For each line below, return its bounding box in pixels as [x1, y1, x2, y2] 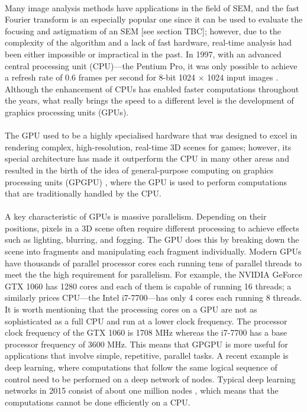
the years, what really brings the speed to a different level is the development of [5, 94, 294, 107]
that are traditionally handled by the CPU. [5, 187, 161, 199]
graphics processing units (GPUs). [5, 105, 129, 118]
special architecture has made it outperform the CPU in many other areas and [5, 152, 289, 165]
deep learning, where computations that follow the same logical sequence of [5, 361, 277, 373]
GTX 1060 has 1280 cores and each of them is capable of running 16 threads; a [5, 279, 292, 292]
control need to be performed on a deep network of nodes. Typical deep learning [5, 372, 296, 385]
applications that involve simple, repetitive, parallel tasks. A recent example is [5, 349, 289, 362]
